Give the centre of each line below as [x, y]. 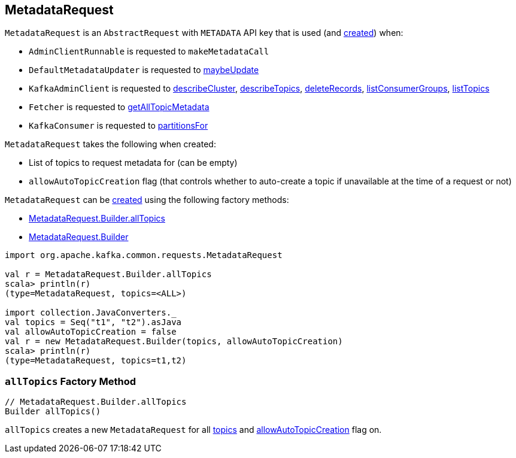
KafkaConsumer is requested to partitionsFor [119, 126]
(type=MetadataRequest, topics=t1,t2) [96, 361]
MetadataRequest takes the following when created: [110, 144]
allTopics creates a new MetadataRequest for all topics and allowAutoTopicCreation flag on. [193, 430]
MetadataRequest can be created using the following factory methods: [147, 200]
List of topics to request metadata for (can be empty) [133, 163]
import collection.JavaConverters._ [91, 313]
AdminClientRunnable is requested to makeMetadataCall [149, 51]
